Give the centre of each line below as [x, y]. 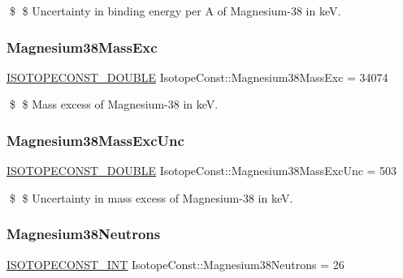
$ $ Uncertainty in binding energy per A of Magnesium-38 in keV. [175, 11]
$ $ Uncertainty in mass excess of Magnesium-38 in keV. [151, 197]
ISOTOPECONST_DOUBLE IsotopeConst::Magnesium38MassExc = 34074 [197, 77]
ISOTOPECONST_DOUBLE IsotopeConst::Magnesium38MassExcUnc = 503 [202, 171]
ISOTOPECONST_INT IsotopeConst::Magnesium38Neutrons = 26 [175, 264]
